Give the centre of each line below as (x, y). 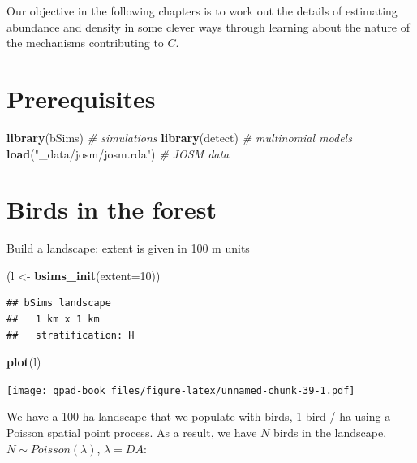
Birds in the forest (112, 209)
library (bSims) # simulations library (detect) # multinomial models (179, 137)
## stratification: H (71, 335)
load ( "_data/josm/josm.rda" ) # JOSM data (118, 153)
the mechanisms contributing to (85, 43)
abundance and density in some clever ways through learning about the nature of (208, 26)
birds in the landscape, (330, 433)
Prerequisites (81, 98)
